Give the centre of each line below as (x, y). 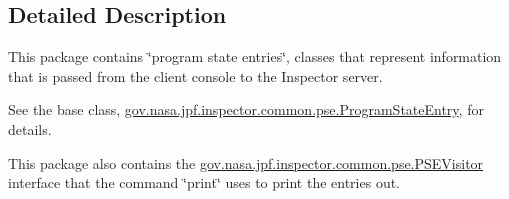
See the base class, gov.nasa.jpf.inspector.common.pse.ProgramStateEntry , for (246, 109)
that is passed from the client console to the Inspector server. (195, 75)
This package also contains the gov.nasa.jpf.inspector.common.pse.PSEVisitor (246, 162)
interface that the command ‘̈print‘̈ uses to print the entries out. (204, 182)
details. (30, 128)
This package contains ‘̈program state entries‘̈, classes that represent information (255, 56)
